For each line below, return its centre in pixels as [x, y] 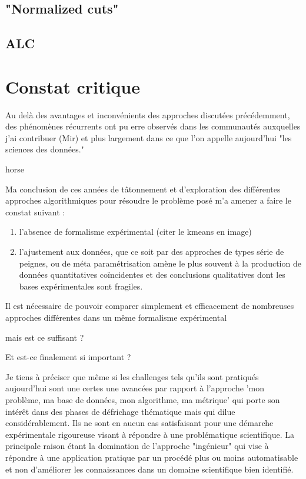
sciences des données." [45, 149]
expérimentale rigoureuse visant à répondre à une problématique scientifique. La [150, 434]
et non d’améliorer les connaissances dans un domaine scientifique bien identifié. [149, 469]
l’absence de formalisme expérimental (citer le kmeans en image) [135, 232]
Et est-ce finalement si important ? [68, 357]
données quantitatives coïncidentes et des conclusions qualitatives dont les [152, 275]
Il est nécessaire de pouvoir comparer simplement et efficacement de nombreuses [150, 306]
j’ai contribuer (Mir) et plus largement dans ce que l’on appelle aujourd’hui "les [149, 137]
